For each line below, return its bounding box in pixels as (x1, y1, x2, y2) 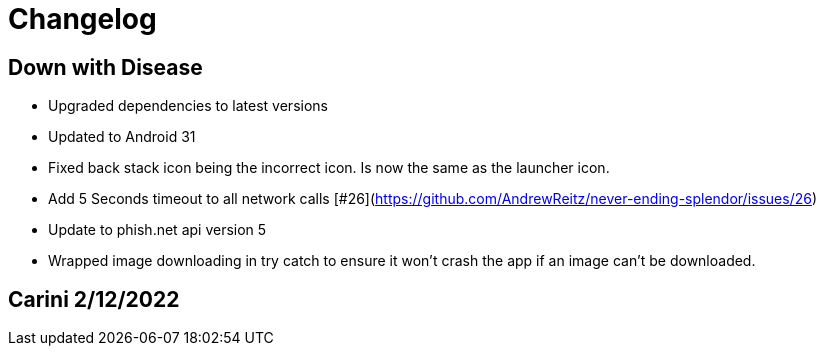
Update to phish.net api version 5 (48, 221, 267, 239)
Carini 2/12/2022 (8, 286, 180, 312)
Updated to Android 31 (48, 128, 196, 146)
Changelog (8, 2, 157, 36)
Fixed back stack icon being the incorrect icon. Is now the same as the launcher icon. (48, 159, 610, 177)
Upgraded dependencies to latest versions (48, 97, 328, 115)
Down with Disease (8, 54, 203, 80)
